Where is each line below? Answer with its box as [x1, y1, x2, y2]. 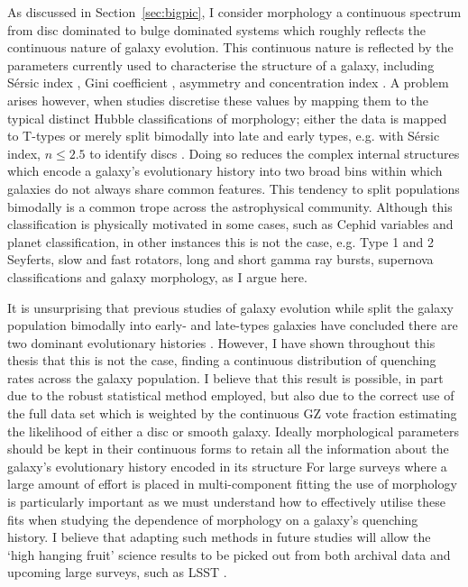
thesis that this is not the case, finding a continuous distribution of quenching [7, 351, 436, 370]
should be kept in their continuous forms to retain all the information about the [7, 439, 449, 458]
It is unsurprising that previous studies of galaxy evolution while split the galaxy [7, 298, 454, 316]
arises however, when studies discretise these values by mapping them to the [7, 90, 428, 109]
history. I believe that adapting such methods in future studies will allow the [7, 527, 431, 546]
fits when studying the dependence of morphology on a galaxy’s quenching [7, 509, 418, 528]
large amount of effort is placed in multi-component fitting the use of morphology [7, 474, 457, 493]
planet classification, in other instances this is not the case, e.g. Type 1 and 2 [7, 232, 435, 251]
